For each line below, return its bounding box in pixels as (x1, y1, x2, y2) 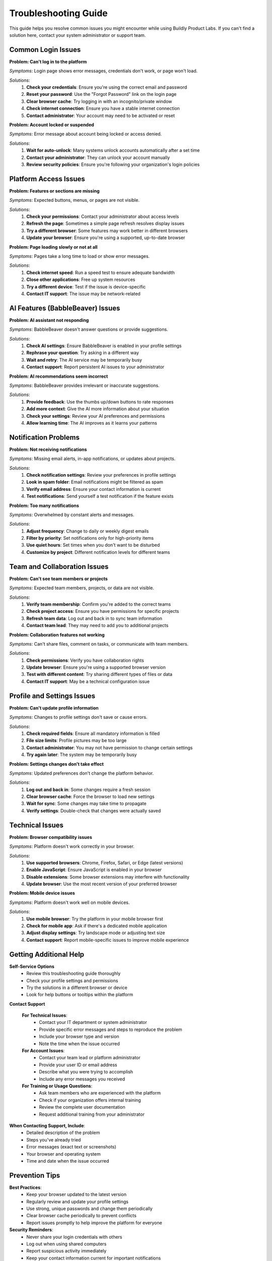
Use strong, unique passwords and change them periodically (26, 1206, 153, 1212)
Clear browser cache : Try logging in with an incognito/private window (26, 98, 172, 104)
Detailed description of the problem (26, 1130, 100, 1136)
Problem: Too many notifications (9, 502, 79, 508)
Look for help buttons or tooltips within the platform (26, 992, 133, 998)
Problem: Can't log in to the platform (9, 59, 87, 65)
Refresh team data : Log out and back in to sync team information (26, 615, 163, 621)
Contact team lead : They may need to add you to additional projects (26, 622, 169, 628)
